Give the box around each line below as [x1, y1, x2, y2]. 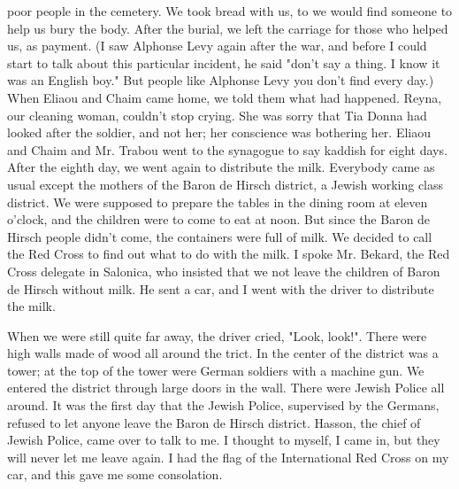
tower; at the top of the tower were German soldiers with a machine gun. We [7, 361, 425, 379]
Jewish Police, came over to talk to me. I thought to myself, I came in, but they [7, 431, 440, 449]
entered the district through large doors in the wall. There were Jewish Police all [7, 378, 445, 397]
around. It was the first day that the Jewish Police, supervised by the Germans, [7, 396, 440, 415]
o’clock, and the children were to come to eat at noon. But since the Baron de [7, 210, 431, 229]
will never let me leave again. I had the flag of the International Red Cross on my [7, 447, 449, 466]
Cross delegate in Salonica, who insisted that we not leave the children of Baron [7, 261, 440, 280]
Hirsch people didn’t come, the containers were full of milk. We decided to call [7, 227, 432, 245]
